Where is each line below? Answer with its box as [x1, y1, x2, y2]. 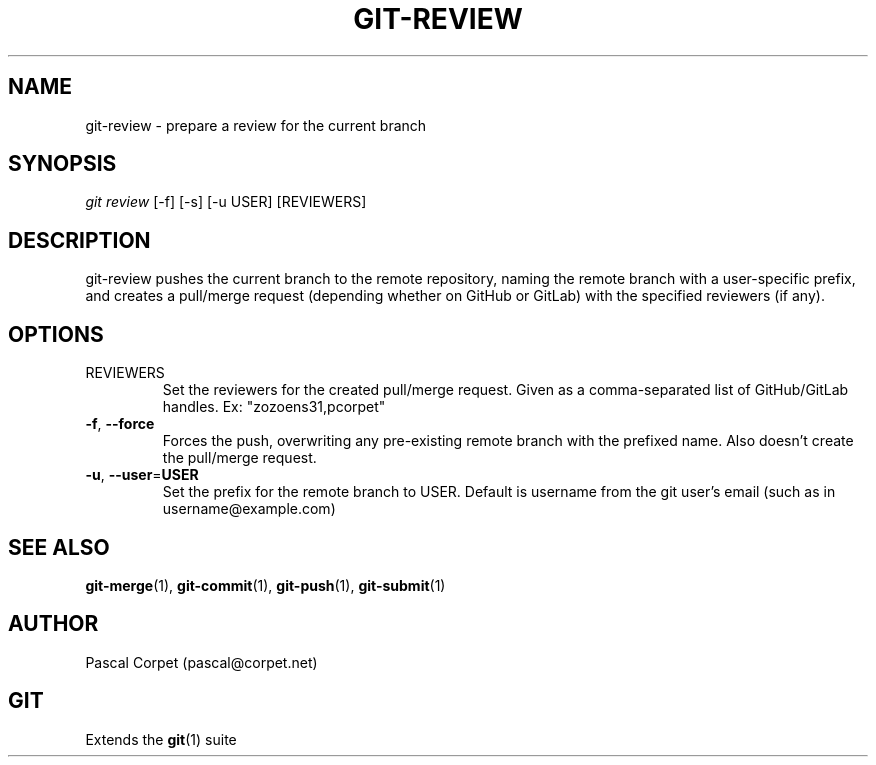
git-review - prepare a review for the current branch [85, 116, 427, 134]
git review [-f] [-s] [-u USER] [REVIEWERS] [85, 193, 367, 211]
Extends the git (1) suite [85, 730, 237, 748]
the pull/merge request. [162, 449, 317, 467]
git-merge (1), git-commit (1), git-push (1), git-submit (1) [85, 576, 446, 594]
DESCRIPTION [8, 227, 151, 253]
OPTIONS [8, 321, 104, 347]
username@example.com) [162, 500, 336, 518]
